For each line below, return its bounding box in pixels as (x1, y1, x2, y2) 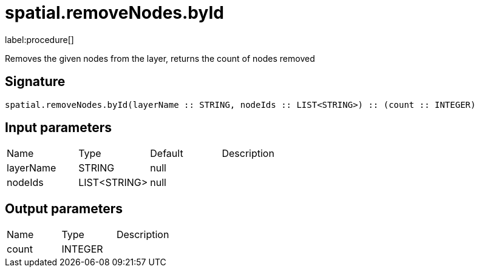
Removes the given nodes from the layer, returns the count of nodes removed (5, 53, 315, 64)
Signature (5, 74, 66, 90)
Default (150, 147, 183, 160)
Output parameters (5, 201, 123, 216)
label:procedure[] (5, 34, 74, 45)
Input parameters (5, 120, 112, 136)
